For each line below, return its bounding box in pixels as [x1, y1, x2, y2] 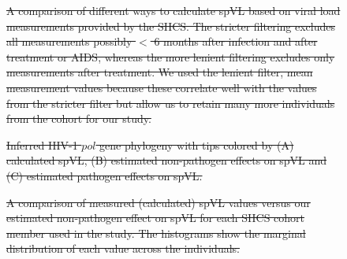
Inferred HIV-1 [6, 136, 78, 153]
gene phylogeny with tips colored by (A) [99, 136, 294, 153]
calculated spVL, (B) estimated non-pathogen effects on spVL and [6, 152, 327, 168]
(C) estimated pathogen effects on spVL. [6, 167, 203, 183]
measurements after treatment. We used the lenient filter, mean [6, 64, 313, 80]
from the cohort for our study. [6, 110, 151, 127]
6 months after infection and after [154, 33, 318, 50]
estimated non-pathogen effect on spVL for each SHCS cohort [6, 209, 305, 226]
